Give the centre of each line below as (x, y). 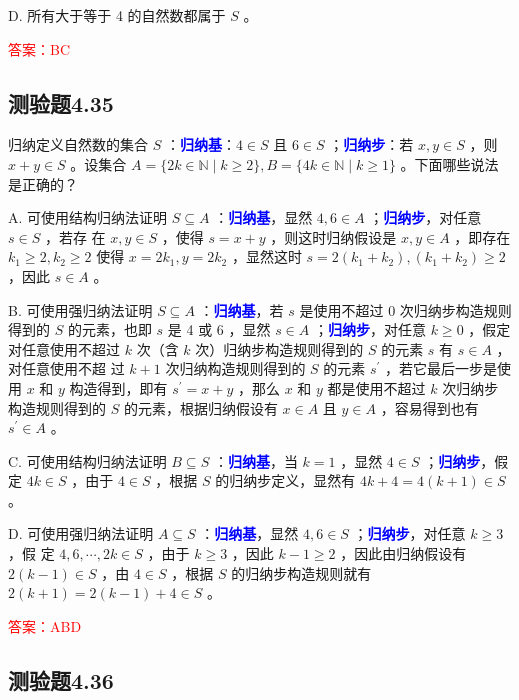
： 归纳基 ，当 (255, 460)
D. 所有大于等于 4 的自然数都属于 (117, 15)
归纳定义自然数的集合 (78, 144)
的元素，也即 (109, 329)
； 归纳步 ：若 (371, 144)
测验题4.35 (61, 102)
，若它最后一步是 (441, 368)
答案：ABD (45, 625)
